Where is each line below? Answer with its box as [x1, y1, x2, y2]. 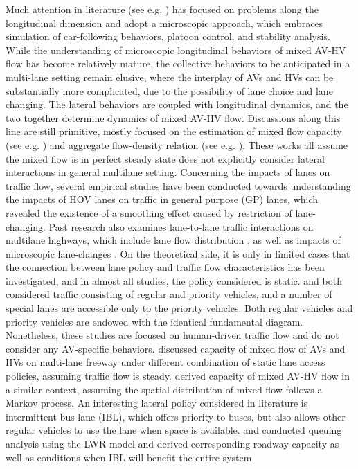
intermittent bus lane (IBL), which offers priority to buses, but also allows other [6, 409, 346, 423]
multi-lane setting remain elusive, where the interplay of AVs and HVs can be [6, 69, 334, 84]
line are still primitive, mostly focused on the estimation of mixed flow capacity [6, 124, 342, 139]
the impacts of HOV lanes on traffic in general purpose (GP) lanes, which [6, 192, 319, 206]
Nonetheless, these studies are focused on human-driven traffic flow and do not [6, 328, 339, 342]
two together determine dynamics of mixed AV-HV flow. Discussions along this [6, 110, 341, 125]
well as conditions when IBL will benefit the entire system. [6, 450, 255, 464]
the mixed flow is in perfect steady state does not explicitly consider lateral [6, 151, 325, 166]
